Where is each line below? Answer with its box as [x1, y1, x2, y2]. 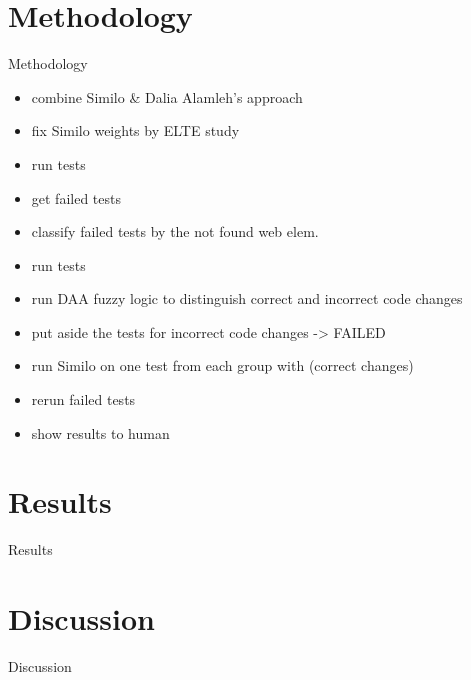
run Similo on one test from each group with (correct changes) [31, 355, 414, 376]
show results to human [31, 422, 170, 443]
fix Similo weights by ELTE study [31, 120, 240, 141]
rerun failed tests [31, 389, 136, 410]
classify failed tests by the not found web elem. [31, 221, 319, 242]
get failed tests [31, 187, 121, 208]
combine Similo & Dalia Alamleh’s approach [31, 86, 303, 107]
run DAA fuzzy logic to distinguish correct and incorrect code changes [31, 288, 463, 309]
